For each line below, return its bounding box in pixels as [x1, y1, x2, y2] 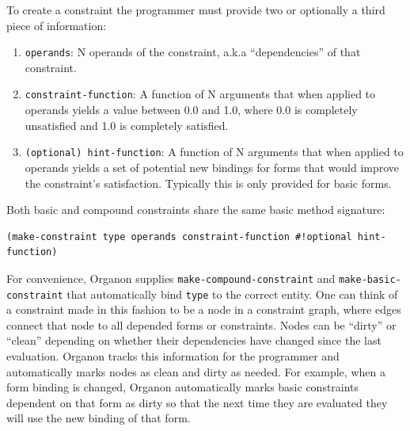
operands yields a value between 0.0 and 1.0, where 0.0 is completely [25, 101, 358, 118]
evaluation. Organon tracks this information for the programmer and [6, 348, 340, 364]
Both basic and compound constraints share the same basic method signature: [6, 201, 385, 218]
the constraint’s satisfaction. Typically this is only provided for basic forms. [25, 174, 392, 191]
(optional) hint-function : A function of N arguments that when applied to [25, 143, 404, 160]
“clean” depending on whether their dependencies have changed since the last [6, 332, 382, 349]
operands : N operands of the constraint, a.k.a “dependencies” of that [25, 44, 361, 60]
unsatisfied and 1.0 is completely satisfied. [25, 116, 229, 133]
